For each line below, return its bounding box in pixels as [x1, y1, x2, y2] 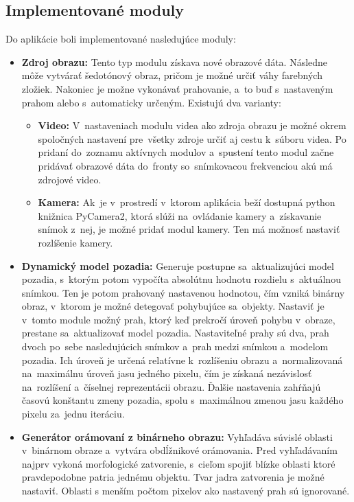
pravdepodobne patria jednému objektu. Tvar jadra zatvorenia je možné [21, 470, 324, 484]
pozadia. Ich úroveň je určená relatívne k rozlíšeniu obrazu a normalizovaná [21, 352, 343, 367]
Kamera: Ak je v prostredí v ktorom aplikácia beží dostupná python [38, 195, 335, 209]
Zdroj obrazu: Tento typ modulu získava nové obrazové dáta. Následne [21, 54, 328, 69]
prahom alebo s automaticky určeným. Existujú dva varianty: [21, 95, 281, 109]
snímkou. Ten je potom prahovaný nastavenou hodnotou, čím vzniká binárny [21, 285, 345, 299]
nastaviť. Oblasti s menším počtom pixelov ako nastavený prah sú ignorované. [21, 483, 350, 498]
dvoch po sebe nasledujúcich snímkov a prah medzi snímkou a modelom [21, 339, 329, 354]
